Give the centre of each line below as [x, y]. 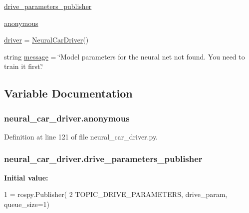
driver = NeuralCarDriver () [46, 40]
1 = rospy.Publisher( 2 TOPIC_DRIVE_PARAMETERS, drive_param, [116, 194]
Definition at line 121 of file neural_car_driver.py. [81, 136]
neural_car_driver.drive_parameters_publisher [103, 159]
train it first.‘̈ [24, 66]
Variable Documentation [68, 93]
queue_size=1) [27, 204]
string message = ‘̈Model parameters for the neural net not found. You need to [124, 56]
